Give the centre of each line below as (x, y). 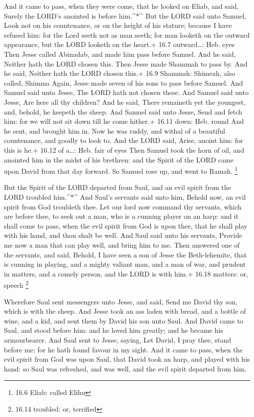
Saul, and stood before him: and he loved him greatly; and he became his (114, 330)
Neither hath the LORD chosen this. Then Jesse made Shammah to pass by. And (126, 63)
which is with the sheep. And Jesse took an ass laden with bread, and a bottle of (125, 311)
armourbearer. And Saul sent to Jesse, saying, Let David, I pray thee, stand (118, 339)
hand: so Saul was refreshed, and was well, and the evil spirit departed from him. (125, 368)
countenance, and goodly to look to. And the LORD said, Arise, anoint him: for (124, 140)
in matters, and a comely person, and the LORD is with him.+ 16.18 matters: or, (126, 273)
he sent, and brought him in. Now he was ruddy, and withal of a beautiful (115, 130)
